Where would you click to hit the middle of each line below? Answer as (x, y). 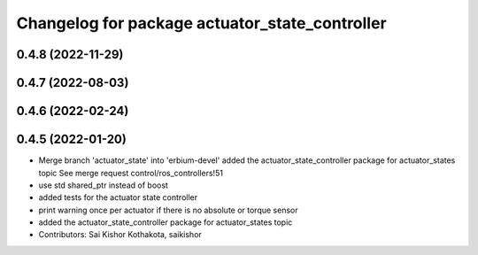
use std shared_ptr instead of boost (103, 185)
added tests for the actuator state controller (118, 197)
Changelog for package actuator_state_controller (201, 23)
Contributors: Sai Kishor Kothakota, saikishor (120, 235)
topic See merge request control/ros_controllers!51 (131, 173)
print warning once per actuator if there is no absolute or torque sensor (168, 210)
